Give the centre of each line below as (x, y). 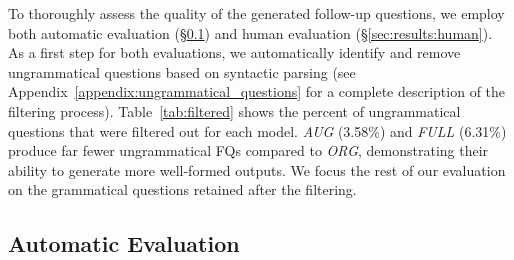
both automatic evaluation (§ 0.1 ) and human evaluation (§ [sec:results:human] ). (250, 32)
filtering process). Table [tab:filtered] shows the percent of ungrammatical (234, 110)
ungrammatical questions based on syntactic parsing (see (182, 71)
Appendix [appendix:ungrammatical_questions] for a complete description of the (257, 91)
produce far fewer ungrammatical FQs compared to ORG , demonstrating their (248, 150)
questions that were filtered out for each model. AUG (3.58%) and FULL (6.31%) (257, 130)
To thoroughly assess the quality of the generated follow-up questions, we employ (256, 13)
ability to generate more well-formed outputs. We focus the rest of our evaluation (257, 169)
